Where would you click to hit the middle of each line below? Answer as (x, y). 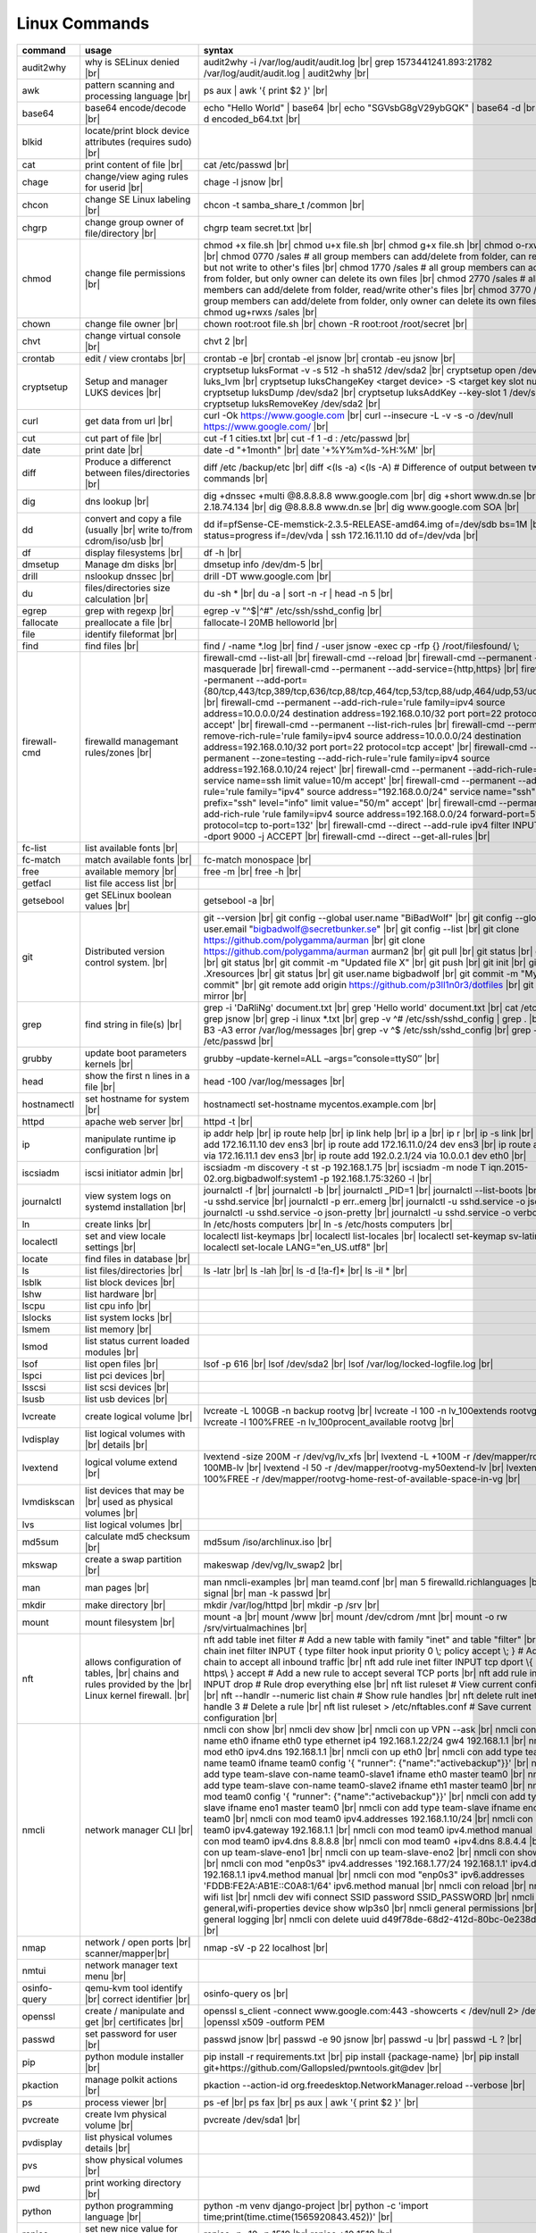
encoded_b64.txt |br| (256, 119)
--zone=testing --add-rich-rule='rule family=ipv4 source (371, 757)
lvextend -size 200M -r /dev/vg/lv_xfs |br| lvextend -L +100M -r (337, 1456)
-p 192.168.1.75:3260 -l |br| (376, 1178)
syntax (218, 50)
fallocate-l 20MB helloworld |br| (270, 623)
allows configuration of (134, 1661)
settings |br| (111, 1247)
